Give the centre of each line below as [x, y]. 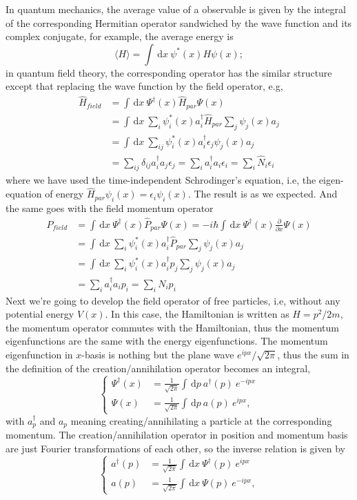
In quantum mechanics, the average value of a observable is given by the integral [176, 9]
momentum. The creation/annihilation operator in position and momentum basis [177, 435]
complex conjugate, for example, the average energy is [120, 36]
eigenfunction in [39, 355]
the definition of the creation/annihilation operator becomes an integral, [158, 368]
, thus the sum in [313, 355]
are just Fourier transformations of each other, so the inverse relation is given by [175, 448]
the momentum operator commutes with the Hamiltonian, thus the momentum [172, 327]
